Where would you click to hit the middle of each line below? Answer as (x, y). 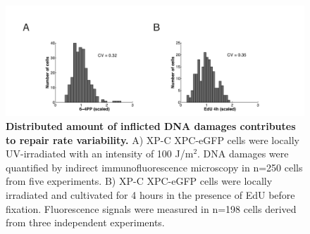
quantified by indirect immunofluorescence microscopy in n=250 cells (154, 167)
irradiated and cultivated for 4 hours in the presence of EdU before (150, 194)
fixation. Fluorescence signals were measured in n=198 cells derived (151, 208)
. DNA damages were (243, 154)
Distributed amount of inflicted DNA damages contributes (151, 125)
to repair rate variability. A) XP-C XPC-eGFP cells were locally (153, 139)
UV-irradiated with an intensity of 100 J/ (95, 154)
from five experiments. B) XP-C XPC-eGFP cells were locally (139, 181)
